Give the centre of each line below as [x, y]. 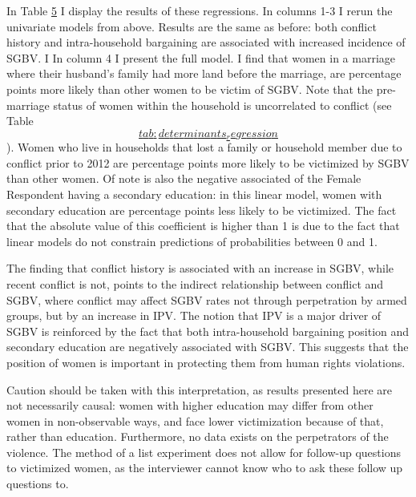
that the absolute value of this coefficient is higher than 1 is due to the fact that [203, 226]
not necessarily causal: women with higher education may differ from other [190, 405]
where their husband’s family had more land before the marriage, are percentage [204, 73]
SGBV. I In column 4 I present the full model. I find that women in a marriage [201, 57]
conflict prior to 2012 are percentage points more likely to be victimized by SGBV [208, 162]
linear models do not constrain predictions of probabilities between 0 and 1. [192, 241]
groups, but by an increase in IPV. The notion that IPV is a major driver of [194, 315]
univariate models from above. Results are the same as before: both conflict [192, 26]
